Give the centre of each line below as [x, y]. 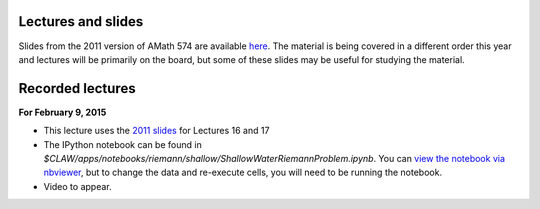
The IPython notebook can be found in [122, 144]
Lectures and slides [81, 21]
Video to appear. [77, 186]
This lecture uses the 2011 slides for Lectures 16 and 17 [156, 131]
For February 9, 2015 [62, 112]
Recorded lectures [77, 88]
